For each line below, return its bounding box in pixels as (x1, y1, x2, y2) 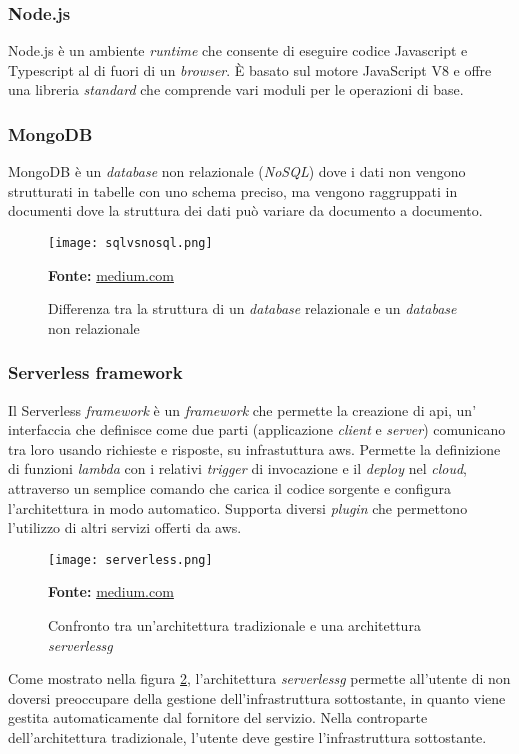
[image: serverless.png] (48, 552, 213, 567)
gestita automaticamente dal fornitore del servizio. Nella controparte (8, 707, 428, 728)
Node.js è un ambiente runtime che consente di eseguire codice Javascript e (8, 40, 468, 61)
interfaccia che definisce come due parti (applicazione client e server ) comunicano (8, 419, 506, 440)
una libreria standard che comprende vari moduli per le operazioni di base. (8, 79, 464, 100)
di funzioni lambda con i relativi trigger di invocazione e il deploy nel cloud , (8, 458, 468, 479)
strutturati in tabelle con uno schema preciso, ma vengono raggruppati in (8, 180, 458, 201)
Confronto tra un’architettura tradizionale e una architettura (48, 615, 421, 636)
